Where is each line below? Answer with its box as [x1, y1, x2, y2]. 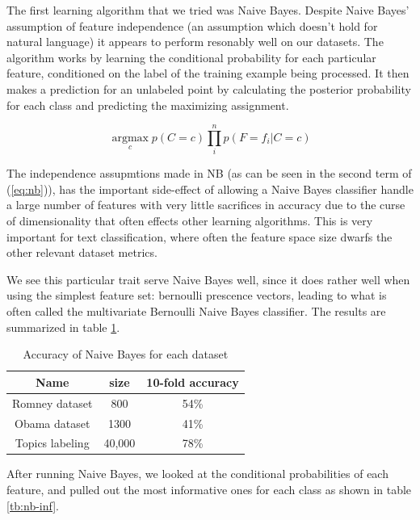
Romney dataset [12, 394, 93, 411]
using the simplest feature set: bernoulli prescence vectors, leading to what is [6, 287, 387, 304]
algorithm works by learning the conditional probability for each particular [6, 48, 376, 65]
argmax [111, 132, 149, 144]
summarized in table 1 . [6, 318, 120, 335]
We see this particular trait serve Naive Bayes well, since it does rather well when [6, 270, 410, 287]
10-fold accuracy [146, 373, 239, 390]
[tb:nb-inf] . [6, 497, 60, 514]
